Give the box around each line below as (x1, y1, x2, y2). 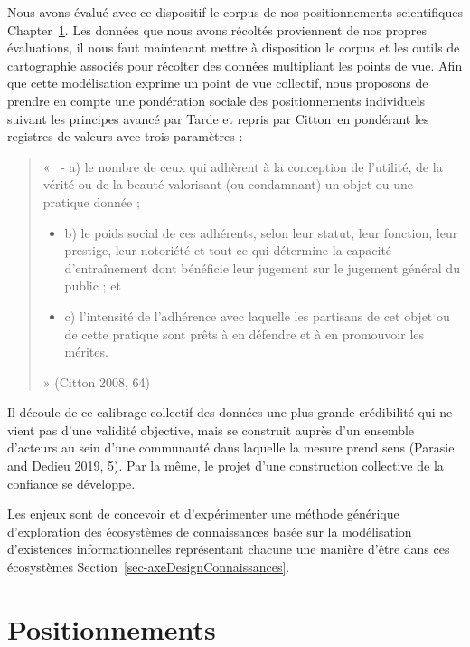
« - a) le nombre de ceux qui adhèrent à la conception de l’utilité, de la (42, 157, 443, 176)
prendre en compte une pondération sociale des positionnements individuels (7, 90, 426, 109)
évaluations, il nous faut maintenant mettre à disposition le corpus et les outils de (7, 38, 460, 57)
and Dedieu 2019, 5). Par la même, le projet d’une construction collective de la (7, 456, 444, 475)
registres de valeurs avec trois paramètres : (7, 127, 243, 146)
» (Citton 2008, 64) (42, 372, 151, 391)
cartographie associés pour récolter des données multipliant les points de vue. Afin (7, 55, 463, 74)
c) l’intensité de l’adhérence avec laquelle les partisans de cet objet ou (64, 306, 450, 325)
